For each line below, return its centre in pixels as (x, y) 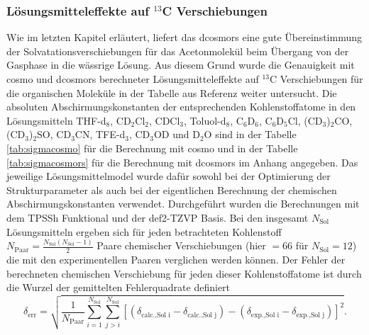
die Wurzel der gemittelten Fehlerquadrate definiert (119, 287)
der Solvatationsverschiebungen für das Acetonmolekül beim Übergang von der (178, 51)
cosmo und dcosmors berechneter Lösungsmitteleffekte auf (133, 79)
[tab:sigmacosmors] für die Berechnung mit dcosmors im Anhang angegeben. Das (182, 162)
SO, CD (54, 134)
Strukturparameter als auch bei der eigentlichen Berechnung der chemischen (172, 189)
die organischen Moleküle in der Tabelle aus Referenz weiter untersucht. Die (172, 92)
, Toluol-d (205, 120)
